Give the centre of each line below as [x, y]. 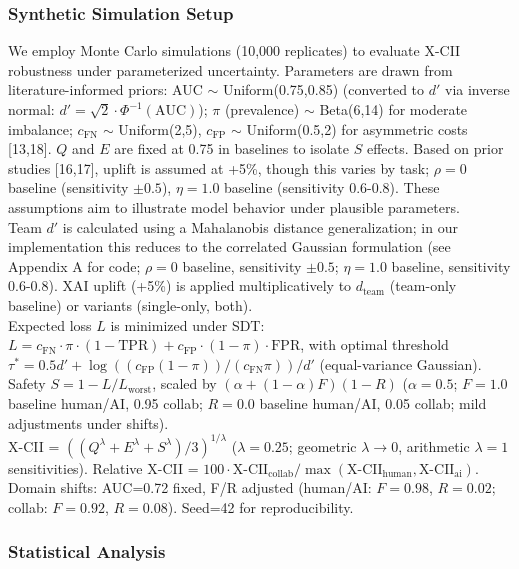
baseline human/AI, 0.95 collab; [105, 402]
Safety [27, 383]
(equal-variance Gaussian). [400, 363]
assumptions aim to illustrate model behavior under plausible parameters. [234, 206]
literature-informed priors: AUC [105, 89]
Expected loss [50, 324]
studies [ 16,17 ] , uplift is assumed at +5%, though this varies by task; [219, 167]
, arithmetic [434, 445]
